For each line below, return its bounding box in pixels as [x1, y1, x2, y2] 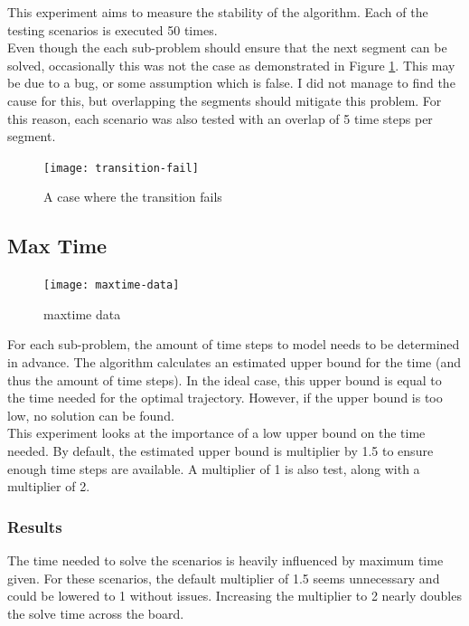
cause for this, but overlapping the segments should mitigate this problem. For [7, 90, 442, 109]
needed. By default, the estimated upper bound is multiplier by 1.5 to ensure [7, 441, 434, 460]
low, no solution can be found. [7, 405, 174, 424]
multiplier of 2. [7, 477, 90, 496]
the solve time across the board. [7, 603, 184, 622]
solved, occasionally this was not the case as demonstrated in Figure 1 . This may [7, 55, 455, 74]
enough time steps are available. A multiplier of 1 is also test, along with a [7, 459, 420, 478]
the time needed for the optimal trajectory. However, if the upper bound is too [7, 388, 443, 407]
